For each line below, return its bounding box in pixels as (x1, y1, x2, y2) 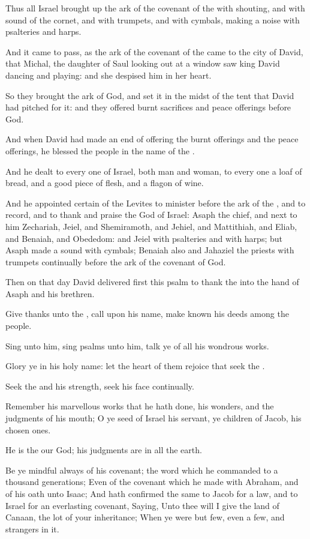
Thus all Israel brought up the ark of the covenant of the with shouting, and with (5, 2, 305, 14)
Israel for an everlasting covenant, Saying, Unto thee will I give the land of (5, 499, 279, 511)
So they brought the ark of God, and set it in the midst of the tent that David (5, 89, 294, 101)
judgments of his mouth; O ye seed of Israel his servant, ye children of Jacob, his (5, 412, 302, 424)
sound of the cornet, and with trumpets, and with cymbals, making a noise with (5, 13, 300, 26)
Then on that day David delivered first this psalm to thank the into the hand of (5, 276, 299, 288)
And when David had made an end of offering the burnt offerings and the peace (5, 133, 299, 145)
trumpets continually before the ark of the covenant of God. (5, 255, 226, 268)
